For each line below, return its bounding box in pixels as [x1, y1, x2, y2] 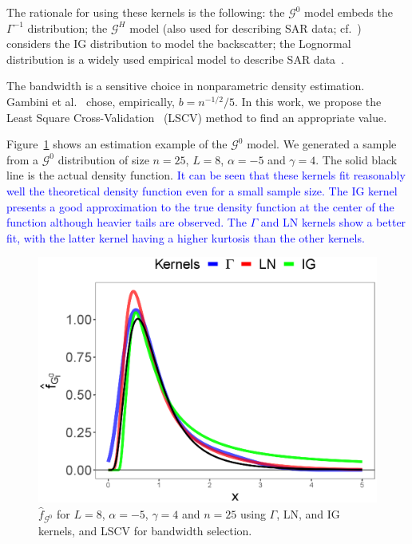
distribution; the [27, 19, 108, 36]
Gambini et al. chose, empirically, [6, 93, 176, 109]
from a [6, 151, 39, 168]
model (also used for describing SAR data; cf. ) [129, 19, 362, 36]
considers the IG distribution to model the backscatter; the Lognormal [6, 35, 351, 52]
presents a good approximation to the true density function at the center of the [6, 198, 394, 215]
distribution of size [57, 151, 149, 168]
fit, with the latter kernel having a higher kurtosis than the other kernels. [6, 229, 365, 246]
